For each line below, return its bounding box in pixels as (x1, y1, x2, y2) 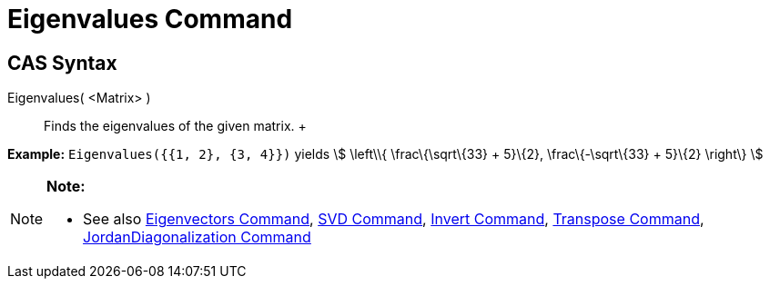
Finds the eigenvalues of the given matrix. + (44, 118, 307, 134)
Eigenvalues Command (7, 4, 293, 35)
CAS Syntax (7, 51, 117, 74)
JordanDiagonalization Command (83, 228, 311, 247)
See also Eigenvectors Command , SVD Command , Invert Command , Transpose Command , (83, 210, 704, 229)
